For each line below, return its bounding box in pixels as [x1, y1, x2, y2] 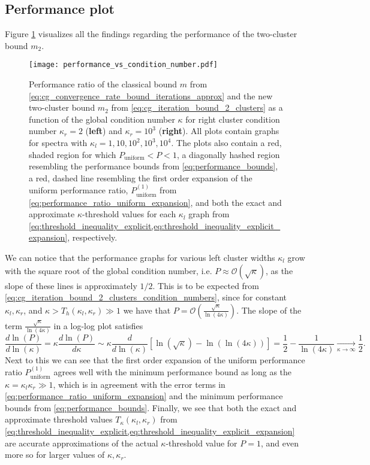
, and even [260, 436, 299, 449]
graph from [188, 208, 230, 220]
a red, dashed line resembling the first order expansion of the [29, 171, 252, 184]
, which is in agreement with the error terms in [53, 378, 225, 390]
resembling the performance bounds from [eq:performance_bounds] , [29, 160, 278, 172]
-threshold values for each [82, 208, 176, 220]
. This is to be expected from [152, 279, 260, 291]
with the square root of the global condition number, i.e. [5, 264, 212, 276]
